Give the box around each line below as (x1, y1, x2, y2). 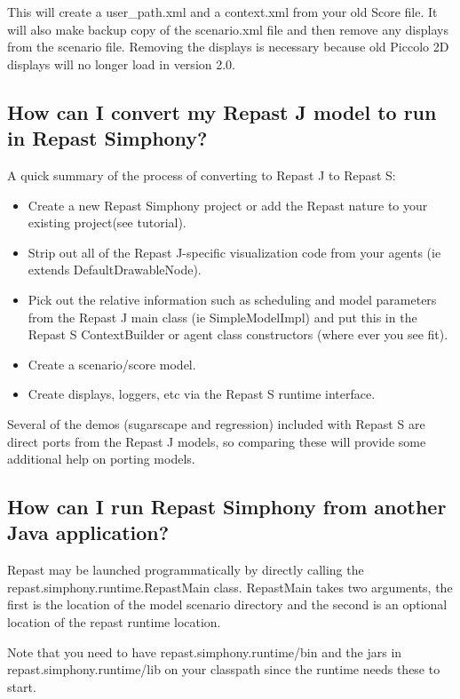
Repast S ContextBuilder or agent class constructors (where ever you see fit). (28, 325, 448, 344)
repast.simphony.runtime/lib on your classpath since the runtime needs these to (7, 660, 440, 679)
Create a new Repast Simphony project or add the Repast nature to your (28, 195, 428, 214)
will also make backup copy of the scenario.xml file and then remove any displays (7, 20, 448, 38)
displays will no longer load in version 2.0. (7, 54, 235, 73)
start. (7, 677, 36, 695)
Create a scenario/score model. (28, 354, 196, 373)
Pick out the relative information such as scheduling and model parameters (28, 290, 437, 308)
